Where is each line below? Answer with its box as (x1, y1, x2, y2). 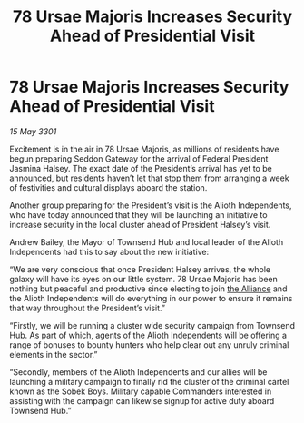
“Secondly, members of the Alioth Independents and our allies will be (9, 366, 268, 378)
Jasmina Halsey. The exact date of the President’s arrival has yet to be (9, 162, 272, 173)
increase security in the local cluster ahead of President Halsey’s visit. (9, 219, 271, 230)
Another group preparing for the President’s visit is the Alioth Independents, (9, 200, 292, 211)
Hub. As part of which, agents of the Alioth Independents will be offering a (9, 330, 288, 340)
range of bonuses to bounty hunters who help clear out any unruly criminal (9, 339, 289, 350)
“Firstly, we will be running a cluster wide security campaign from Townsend (9, 320, 296, 330)
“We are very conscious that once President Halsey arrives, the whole (9, 263, 270, 274)
